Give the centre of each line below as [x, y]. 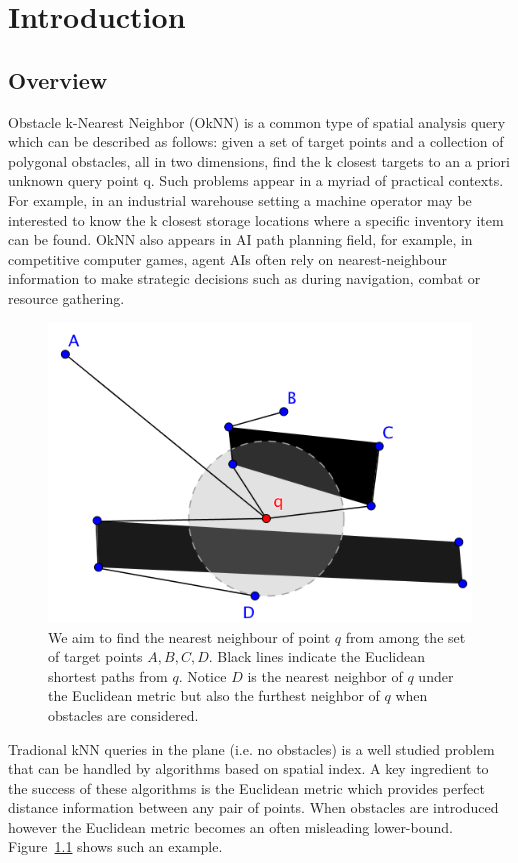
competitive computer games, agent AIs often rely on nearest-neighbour [228, 258]
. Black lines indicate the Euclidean [317, 656]
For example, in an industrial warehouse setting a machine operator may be [240, 199]
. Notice [202, 675]
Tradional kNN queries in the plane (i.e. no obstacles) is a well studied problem [251, 748]
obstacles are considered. [123, 714]
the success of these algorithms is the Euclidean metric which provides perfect [246, 787]
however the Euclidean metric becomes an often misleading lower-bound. [230, 826]
